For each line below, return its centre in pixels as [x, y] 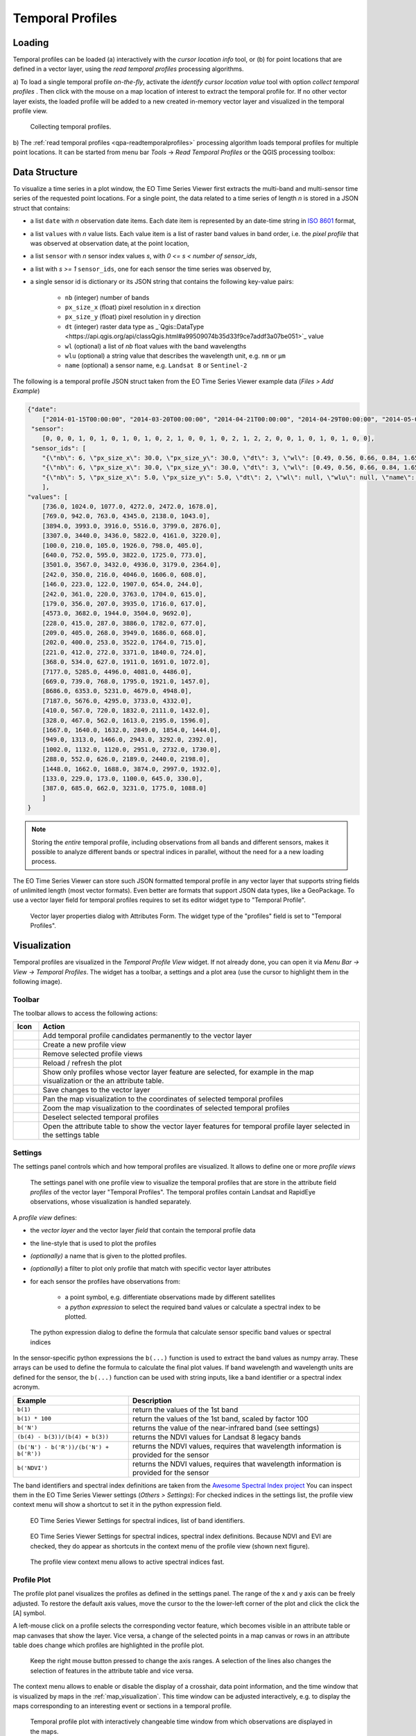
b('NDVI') [33, 1468]
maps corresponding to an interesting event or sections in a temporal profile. [122, 1706]
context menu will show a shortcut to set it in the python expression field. [117, 1505]
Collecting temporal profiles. [71, 127]
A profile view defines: [45, 1217]
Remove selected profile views [93, 1054]
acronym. [26, 1387]
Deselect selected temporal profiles [101, 1117]
